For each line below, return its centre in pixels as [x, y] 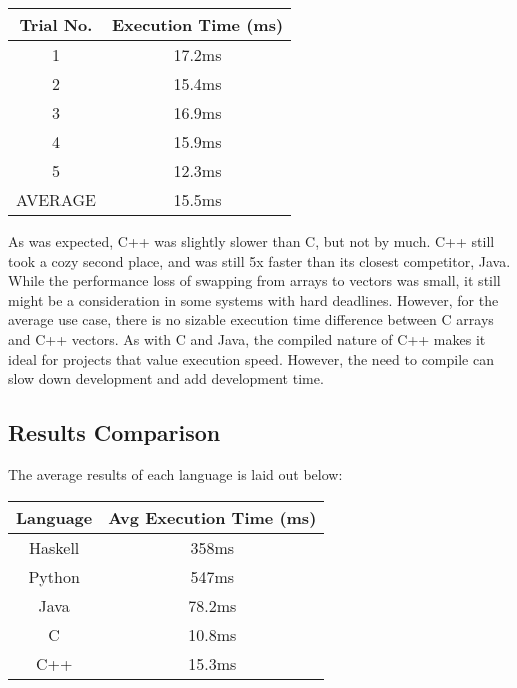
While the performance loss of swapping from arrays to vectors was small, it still [254, 280]
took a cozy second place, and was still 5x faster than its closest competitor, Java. [259, 260]
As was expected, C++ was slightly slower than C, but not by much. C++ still [251, 241]
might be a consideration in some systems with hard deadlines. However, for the [253, 299]
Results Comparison [114, 432]
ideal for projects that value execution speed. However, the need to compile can [251, 358]
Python [54, 576]
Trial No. [56, 24]
